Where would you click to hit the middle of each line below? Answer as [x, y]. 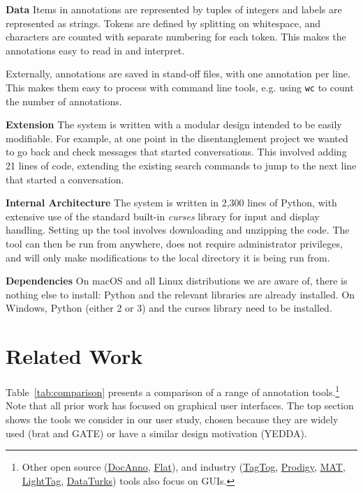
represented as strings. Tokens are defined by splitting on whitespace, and [163, 23]
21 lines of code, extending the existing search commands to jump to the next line [181, 165]
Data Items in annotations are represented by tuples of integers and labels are [174, 9]
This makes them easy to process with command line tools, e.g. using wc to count [180, 87]
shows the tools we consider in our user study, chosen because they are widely [172, 419]
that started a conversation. [65, 179]
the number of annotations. [64, 101]
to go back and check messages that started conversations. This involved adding [176, 152]
